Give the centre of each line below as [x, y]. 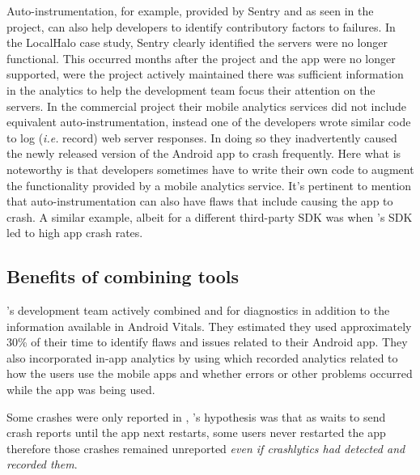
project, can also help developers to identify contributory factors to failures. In [201, 26]
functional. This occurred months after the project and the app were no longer [201, 58]
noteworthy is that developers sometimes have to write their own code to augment [210, 169]
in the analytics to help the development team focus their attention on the [191, 89]
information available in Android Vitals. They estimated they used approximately [209, 326]
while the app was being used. [81, 390]
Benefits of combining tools [123, 276]
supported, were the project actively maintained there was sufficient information [205, 74]
